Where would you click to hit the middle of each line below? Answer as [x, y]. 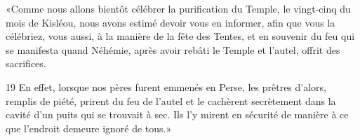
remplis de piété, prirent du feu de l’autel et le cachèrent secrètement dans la [171, 100]
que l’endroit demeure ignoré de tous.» [89, 128]
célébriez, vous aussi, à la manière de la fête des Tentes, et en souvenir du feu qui [180, 36]
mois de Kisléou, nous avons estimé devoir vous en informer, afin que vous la [171, 22]
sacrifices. [26, 63]
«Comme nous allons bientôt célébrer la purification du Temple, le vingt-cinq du [178, 8]
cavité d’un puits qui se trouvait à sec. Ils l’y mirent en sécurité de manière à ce [177, 114]
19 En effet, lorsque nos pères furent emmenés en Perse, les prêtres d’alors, [166, 86]
